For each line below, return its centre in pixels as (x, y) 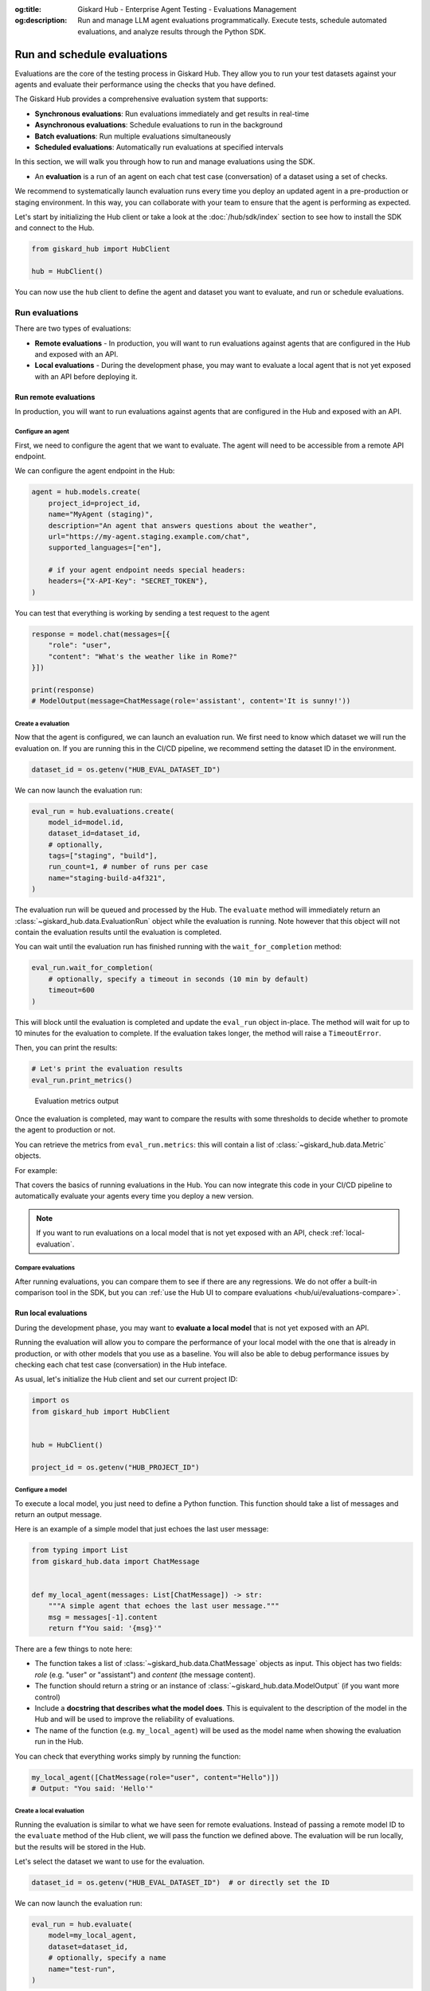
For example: (36, 1170)
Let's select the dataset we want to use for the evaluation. (109, 1862)
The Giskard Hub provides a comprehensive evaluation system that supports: (141, 99)
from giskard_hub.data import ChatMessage (115, 1561)
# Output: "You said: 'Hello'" (93, 1788)
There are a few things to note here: (74, 1649)
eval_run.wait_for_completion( (93, 968)
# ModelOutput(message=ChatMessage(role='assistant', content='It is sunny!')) (191, 701)
